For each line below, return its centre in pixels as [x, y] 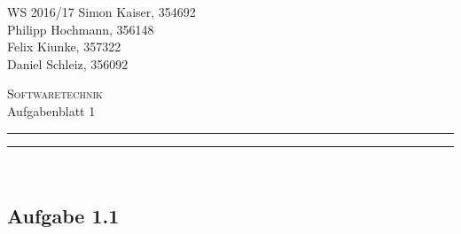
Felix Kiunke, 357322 [64, 47]
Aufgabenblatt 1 [51, 110]
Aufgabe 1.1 [63, 215]
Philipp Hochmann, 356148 [81, 29]
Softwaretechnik [55, 94]
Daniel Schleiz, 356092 [68, 63]
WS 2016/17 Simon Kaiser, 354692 [102, 12]
